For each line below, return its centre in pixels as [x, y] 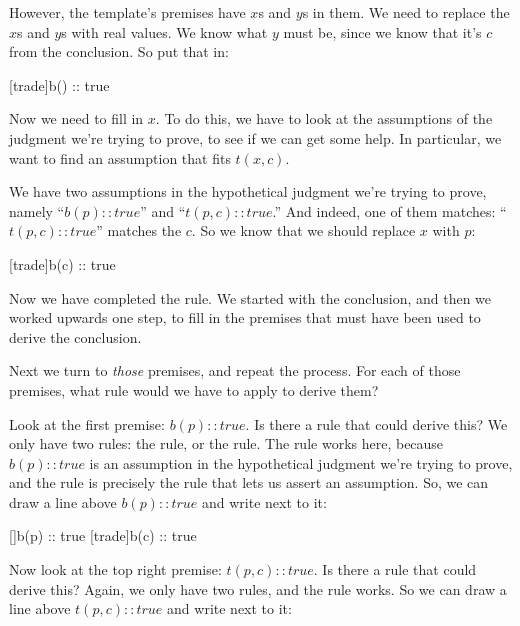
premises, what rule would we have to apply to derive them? [194, 389]
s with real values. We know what [164, 31]
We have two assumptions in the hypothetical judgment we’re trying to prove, [248, 191]
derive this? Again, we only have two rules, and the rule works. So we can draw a [258, 588]
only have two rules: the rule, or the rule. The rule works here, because [226, 443]
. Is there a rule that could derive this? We [376, 423]
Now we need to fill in [76, 118]
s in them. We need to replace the [406, 12]
